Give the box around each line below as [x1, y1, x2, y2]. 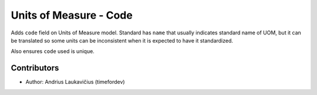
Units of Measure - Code [11, 9, 133, 22]
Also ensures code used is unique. [11, 48, 95, 55]
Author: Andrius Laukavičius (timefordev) [25, 79, 126, 86]
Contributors [11, 63, 59, 73]
